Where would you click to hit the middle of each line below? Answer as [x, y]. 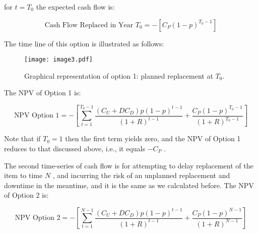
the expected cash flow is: [75, 7]
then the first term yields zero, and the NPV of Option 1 [153, 138]
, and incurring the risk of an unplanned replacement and [141, 175]
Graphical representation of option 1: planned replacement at [119, 75]
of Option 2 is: [26, 195]
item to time [23, 175]
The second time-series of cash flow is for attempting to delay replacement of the [129, 165]
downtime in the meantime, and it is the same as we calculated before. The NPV [129, 185]
